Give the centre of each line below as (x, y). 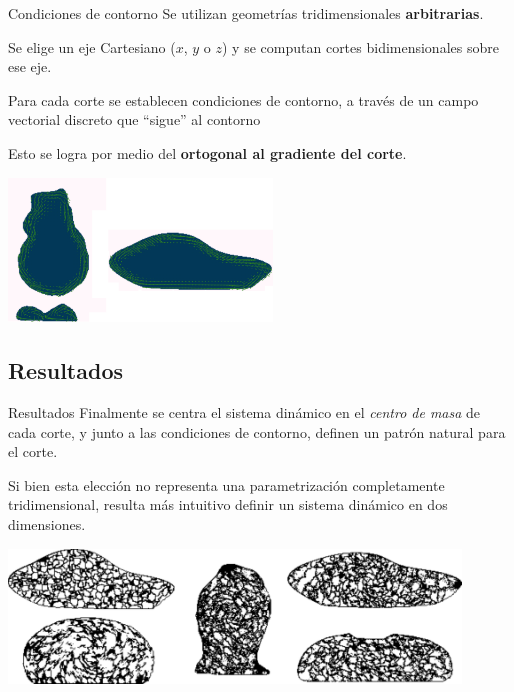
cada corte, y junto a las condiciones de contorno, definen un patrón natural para (257, 431)
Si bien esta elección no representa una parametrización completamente (226, 484)
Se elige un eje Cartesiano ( (92, 46)
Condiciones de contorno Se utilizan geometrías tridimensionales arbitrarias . (246, 13)
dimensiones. (47, 524)
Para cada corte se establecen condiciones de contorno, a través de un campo (243, 99)
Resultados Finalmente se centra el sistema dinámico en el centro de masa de (244, 412)
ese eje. (30, 66)
